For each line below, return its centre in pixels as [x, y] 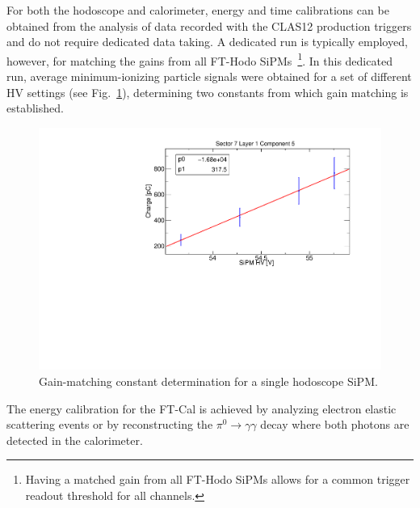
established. [35, 108]
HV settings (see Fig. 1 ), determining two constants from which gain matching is [208, 92]
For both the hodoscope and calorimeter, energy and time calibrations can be [198, 10]
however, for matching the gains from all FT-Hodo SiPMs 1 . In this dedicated [199, 59]
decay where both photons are [335, 424]
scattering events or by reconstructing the [110, 424]
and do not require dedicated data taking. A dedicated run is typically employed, [207, 42]
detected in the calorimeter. [75, 440]
